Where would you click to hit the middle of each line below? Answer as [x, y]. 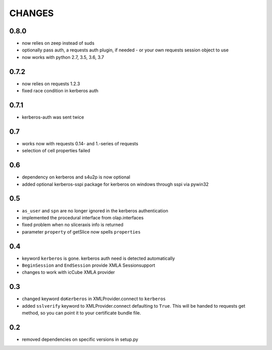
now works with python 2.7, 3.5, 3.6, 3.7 [63, 57]
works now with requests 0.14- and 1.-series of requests [80, 143]
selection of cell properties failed [56, 151]
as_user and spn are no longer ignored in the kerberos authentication [95, 211]
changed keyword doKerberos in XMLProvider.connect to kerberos [94, 299]
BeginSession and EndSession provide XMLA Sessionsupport [89, 265]
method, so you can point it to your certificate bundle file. [81, 313]
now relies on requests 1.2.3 [51, 84]
